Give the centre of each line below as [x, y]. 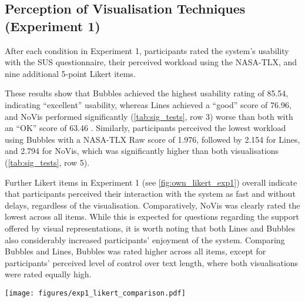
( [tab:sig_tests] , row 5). [47, 162]
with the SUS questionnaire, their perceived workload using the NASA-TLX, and [151, 62]
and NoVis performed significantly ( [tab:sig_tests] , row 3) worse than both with [149, 116]
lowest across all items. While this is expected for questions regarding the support [152, 217]
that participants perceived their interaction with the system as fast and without [150, 194]
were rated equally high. [48, 274]
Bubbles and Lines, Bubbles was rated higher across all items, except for [135, 251]
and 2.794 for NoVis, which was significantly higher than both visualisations [142, 151]
